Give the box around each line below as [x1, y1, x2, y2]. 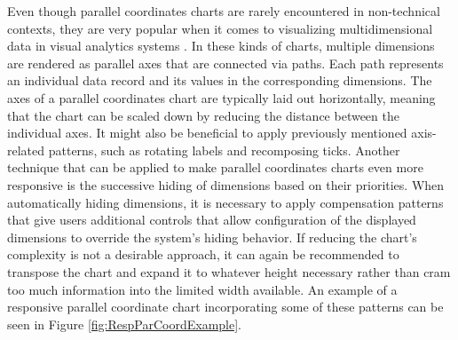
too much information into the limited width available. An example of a [7, 280, 398, 298]
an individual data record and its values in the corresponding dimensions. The [7, 71, 432, 90]
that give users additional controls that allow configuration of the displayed [7, 210, 416, 229]
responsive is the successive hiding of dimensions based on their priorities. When [7, 175, 445, 194]
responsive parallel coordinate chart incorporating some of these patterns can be [7, 297, 444, 316]
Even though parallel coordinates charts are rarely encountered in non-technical [7, 2, 440, 20]
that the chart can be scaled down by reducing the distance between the [7, 106, 399, 124]
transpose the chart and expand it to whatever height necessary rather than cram [7, 262, 451, 281]
